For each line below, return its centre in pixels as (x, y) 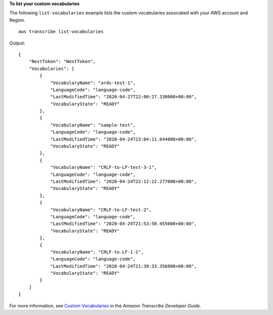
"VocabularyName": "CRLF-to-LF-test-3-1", (104, 167)
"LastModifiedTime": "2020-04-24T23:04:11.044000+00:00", (124, 139)
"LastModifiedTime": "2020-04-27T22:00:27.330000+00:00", (124, 97)
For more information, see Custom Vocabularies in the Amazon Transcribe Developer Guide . (105, 305)
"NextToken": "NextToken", (62, 61)
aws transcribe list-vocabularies (61, 32)
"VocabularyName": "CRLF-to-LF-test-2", (101, 210)
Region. (17, 20)
